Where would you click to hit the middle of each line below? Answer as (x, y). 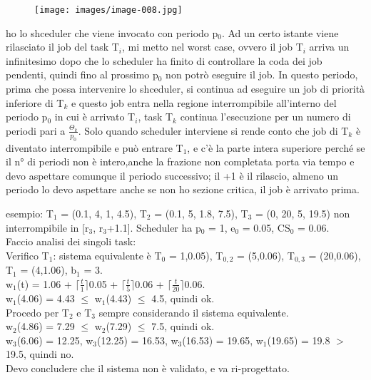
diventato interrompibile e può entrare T (95, 147)
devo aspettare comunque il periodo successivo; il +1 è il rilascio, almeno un (172, 175)
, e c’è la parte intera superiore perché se (276, 147)
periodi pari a (36, 130)
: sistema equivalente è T (107, 255)
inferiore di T (35, 102)
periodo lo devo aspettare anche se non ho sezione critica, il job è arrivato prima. (183, 189)
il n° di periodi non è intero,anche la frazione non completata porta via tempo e (180, 161)
